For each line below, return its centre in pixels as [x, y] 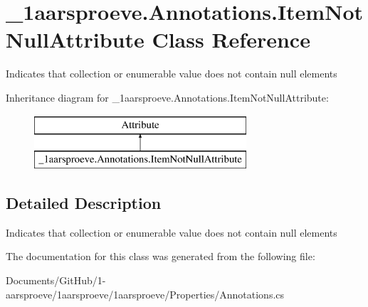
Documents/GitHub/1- [56, 280]
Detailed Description [84, 203]
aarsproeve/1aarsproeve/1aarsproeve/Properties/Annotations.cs [145, 294]
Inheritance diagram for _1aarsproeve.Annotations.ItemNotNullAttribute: [167, 97]
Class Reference [231, 39]
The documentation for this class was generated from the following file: [161, 256]
